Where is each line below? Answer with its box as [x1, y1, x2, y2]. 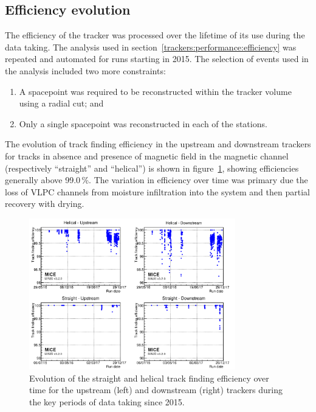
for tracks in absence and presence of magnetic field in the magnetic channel [5, 149, 289, 162]
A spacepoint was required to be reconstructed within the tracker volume [19, 85, 292, 97]
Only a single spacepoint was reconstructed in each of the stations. [19, 117, 267, 130]
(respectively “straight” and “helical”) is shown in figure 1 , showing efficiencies [5, 161, 299, 174]
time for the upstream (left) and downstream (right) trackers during [29, 383, 283, 396]
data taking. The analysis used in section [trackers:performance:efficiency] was [5, 40, 297, 53]
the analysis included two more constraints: [5, 64, 166, 77]
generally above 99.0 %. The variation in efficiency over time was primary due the [5, 173, 308, 186]
